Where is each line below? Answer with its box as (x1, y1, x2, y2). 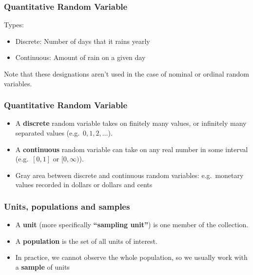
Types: (4, 20, 24, 30)
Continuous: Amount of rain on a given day (15, 52, 146, 62)
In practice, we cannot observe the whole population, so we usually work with (15, 252, 248, 262)
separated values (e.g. (15, 128, 80, 137)
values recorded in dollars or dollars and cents (15, 179, 153, 190)
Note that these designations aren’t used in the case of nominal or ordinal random (4, 69, 249, 79)
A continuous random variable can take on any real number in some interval (15, 144, 248, 154)
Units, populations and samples (4, 200, 130, 212)
